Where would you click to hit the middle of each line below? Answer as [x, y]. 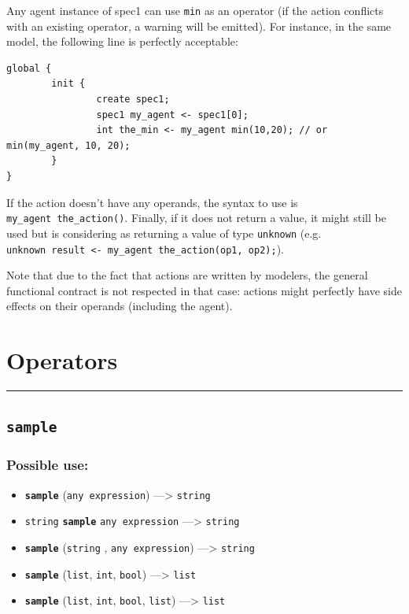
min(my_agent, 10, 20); [68, 145]
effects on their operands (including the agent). [120, 306]
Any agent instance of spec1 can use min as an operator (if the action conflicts [195, 10]
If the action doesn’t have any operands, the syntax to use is [152, 202]
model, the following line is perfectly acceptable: [122, 41]
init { [68, 84]
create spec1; [133, 100]
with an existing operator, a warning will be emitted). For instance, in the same [199, 26]
